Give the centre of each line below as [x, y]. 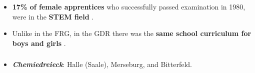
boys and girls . [39, 43]
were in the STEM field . [53, 16]
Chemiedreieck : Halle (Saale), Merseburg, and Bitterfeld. [102, 64]
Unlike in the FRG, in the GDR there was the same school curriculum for [132, 33]
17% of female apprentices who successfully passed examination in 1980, [129, 6]
